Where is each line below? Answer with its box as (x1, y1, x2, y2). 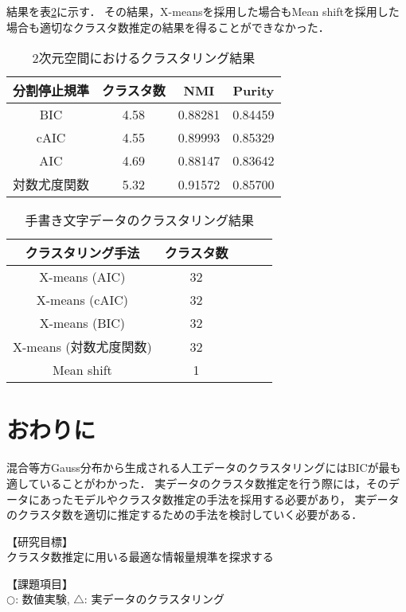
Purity (232, 80, 275, 99)
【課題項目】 (6, 575, 73, 591)
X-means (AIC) (39, 267, 126, 287)
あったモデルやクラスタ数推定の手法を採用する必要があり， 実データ (39, 490, 400, 507)
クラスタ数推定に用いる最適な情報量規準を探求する (6, 548, 274, 565)
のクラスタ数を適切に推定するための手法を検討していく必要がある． (6, 506, 363, 523)
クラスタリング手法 (25, 244, 140, 263)
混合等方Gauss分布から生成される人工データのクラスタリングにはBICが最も (6, 459, 401, 476)
